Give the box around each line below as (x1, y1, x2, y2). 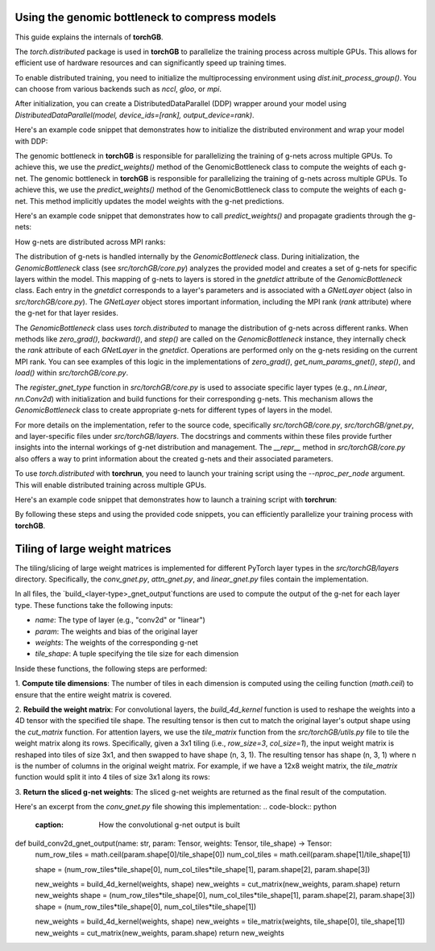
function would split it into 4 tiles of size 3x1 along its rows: (14, 772, 211, 782)
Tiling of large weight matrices (14, 542, 172, 556)
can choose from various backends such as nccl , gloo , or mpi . (14, 85, 222, 94)
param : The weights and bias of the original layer (35, 626, 198, 636)
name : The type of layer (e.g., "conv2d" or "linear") (35, 615, 205, 625)
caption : (35, 820, 64, 829)
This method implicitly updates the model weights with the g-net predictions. (29, 196, 285, 205)
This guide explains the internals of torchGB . (14, 32, 164, 42)
